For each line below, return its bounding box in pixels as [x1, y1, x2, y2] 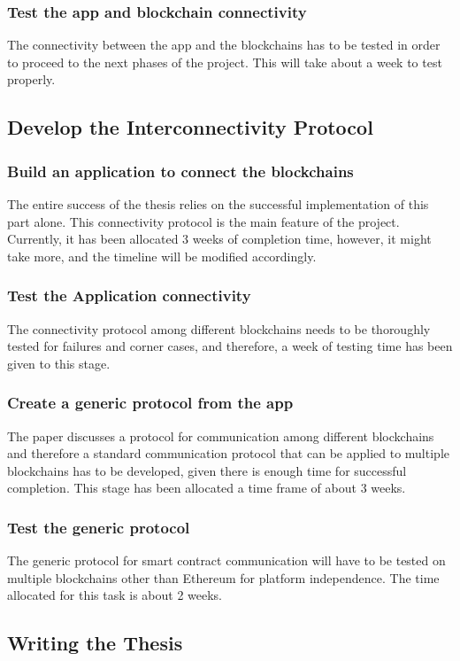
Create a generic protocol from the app [7, 392, 294, 414]
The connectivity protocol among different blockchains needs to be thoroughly [7, 319, 431, 338]
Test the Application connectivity [7, 284, 251, 307]
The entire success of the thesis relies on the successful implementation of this [7, 195, 429, 213]
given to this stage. [7, 354, 111, 372]
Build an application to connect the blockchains [7, 159, 354, 182]
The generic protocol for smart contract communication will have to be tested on [7, 551, 446, 570]
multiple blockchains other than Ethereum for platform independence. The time [7, 568, 440, 587]
